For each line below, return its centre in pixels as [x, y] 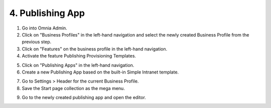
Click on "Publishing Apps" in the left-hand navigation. [78, 65]
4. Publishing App [47, 13]
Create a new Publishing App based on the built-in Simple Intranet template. [100, 72]
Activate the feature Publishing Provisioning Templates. [79, 56]
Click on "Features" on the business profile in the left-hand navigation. [95, 49]
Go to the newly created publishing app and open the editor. [84, 97]
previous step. [37, 42]
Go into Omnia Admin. [44, 28]
